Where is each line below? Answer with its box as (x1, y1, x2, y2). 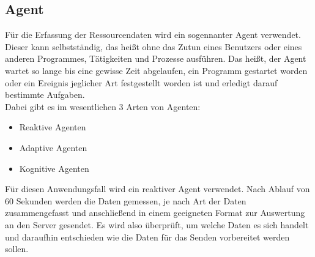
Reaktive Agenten (19, 121, 86, 133)
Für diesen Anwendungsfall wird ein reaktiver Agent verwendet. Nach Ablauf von (5, 182, 310, 195)
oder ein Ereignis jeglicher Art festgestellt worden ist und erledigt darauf (5, 76, 278, 89)
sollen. (5, 242, 29, 255)
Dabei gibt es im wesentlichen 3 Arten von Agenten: (5, 100, 201, 113)
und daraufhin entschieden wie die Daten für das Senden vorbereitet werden (5, 230, 290, 243)
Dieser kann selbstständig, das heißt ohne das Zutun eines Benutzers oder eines (5, 40, 302, 53)
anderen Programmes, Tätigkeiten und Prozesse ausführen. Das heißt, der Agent (5, 52, 306, 65)
